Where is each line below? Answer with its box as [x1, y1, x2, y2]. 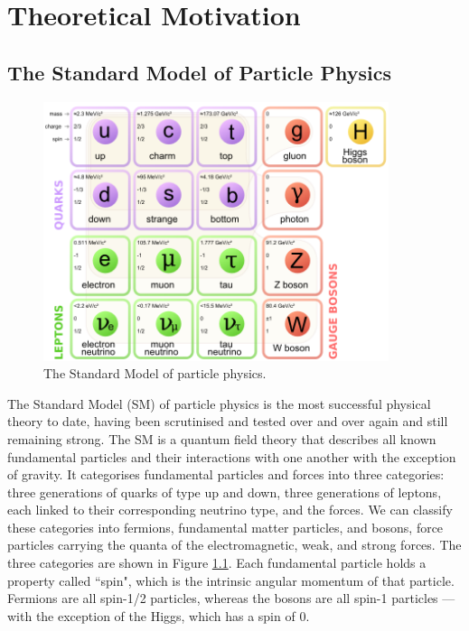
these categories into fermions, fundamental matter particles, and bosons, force [7, 517, 444, 536]
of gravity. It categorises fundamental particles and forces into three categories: [7, 465, 445, 484]
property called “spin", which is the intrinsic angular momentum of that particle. [7, 571, 455, 589]
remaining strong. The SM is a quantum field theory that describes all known [7, 429, 436, 448]
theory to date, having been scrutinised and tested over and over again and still [7, 412, 448, 431]
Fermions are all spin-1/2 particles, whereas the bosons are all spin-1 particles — [7, 589, 455, 608]
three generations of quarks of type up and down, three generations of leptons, [7, 482, 442, 501]
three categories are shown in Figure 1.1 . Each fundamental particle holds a [7, 553, 427, 572]
